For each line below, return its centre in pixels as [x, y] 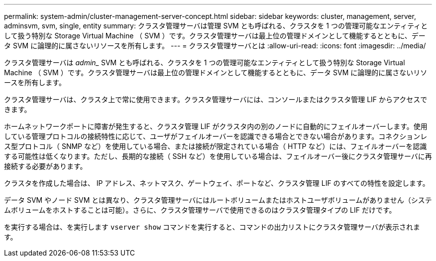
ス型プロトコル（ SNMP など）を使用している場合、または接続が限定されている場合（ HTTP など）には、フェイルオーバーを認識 [216, 146]
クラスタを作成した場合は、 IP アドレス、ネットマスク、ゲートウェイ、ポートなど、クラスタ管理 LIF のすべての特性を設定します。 [217, 183]
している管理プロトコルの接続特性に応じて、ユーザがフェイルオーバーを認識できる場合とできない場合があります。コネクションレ [216, 136]
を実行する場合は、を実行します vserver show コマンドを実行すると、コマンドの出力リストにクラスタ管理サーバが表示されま [212, 227]
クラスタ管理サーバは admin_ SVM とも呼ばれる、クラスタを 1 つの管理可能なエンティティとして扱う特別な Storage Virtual [205, 63]
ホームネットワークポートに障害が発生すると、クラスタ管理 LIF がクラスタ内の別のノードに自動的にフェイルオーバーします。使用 [216, 126]
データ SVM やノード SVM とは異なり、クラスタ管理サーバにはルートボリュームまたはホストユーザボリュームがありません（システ [218, 200]
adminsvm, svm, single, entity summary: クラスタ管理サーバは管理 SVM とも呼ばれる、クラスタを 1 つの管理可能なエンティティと [216, 26]
